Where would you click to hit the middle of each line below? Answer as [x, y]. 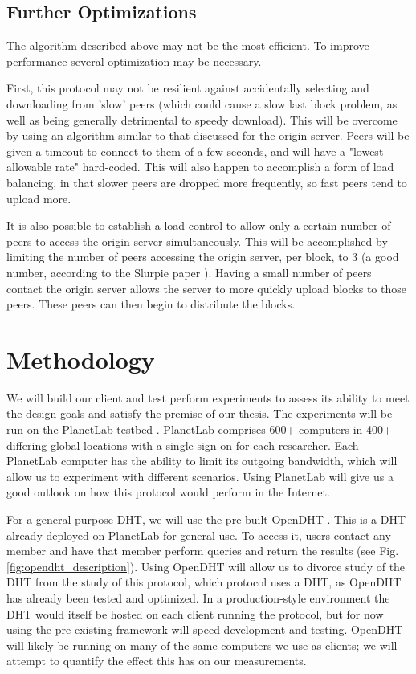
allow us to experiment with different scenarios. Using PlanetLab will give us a [200, 476]
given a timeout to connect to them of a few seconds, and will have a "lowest [195, 151]
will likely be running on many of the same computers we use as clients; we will [202, 645]
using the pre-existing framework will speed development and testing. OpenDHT [205, 629]
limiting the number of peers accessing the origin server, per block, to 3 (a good [203, 257]
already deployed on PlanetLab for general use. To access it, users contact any [199, 535]
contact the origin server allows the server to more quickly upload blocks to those [206, 288]
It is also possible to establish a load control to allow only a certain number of [199, 225]
